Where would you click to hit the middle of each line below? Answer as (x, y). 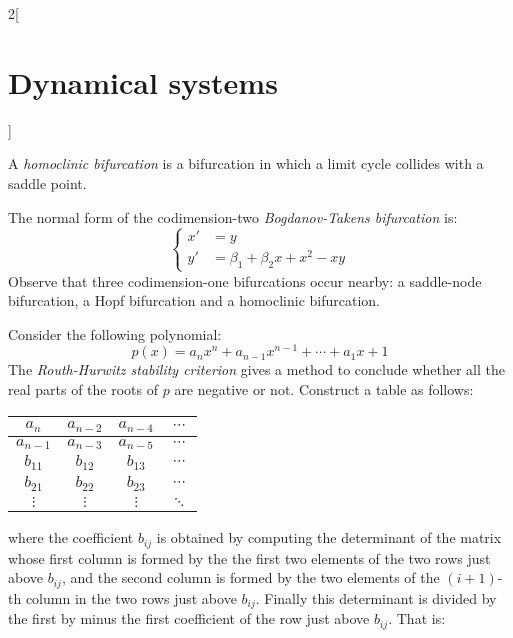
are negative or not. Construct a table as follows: (324, 388)
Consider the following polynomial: (115, 333)
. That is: (417, 618)
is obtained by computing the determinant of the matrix (329, 537)
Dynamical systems (143, 81)
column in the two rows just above (131, 597)
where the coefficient (71, 537)
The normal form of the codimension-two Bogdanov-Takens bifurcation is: (233, 216)
